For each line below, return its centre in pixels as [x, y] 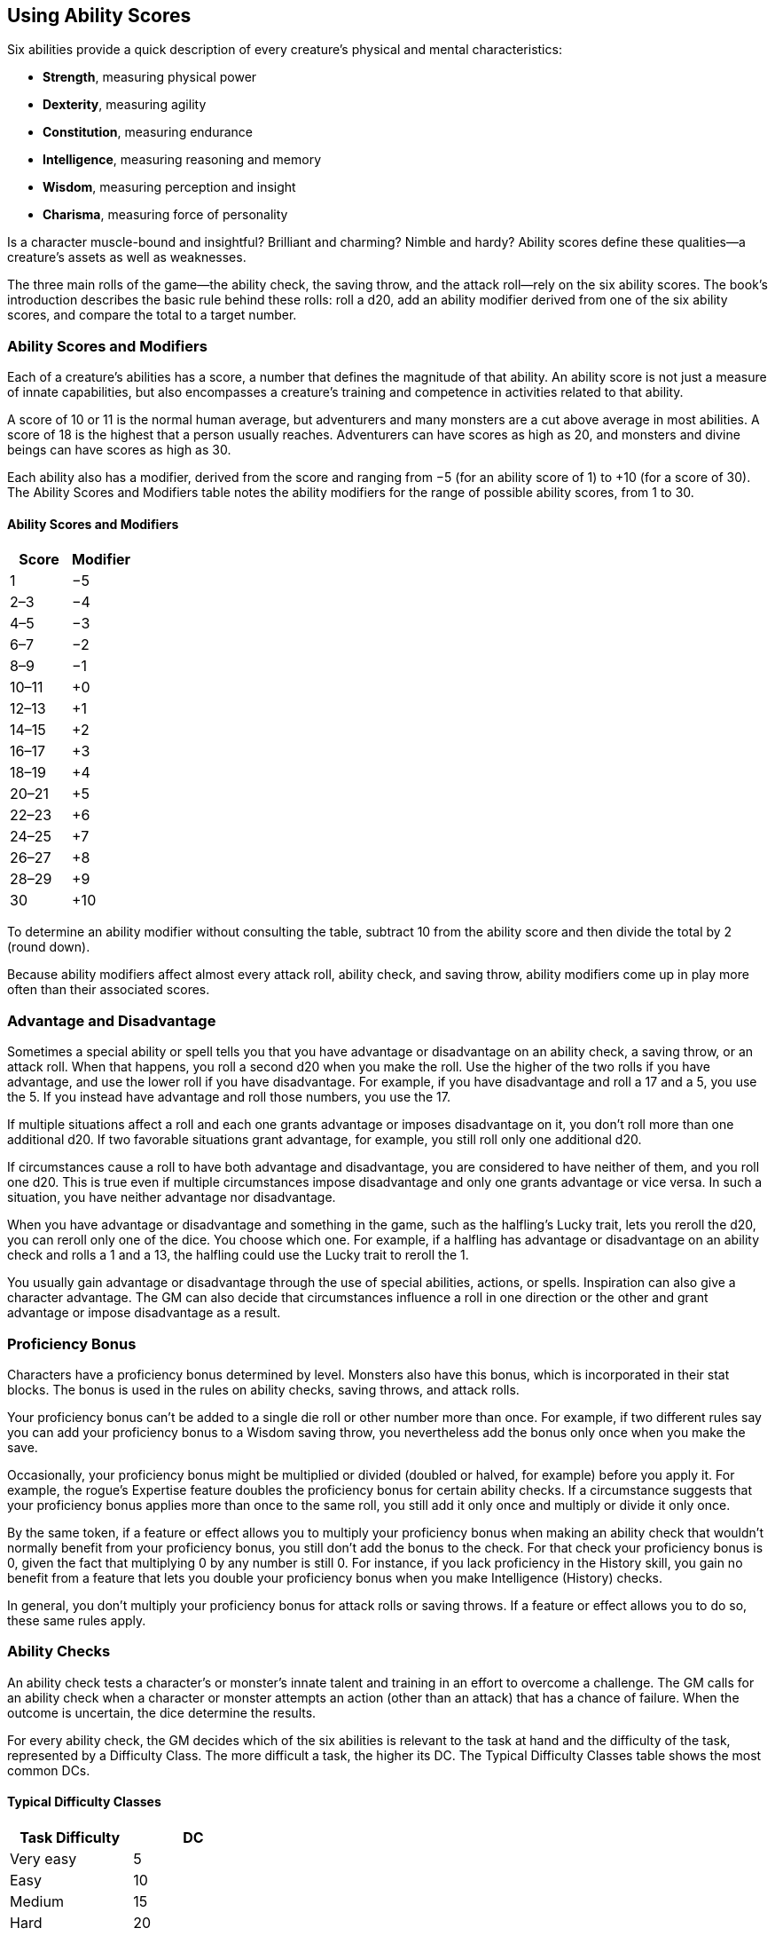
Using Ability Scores [99, 16]
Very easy [43, 1858]
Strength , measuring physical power [150, 77]
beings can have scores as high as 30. [119, 450]
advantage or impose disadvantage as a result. [144, 1313]
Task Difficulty [70, 1837]
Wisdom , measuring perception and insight [169, 187]
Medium [37, 1901]
